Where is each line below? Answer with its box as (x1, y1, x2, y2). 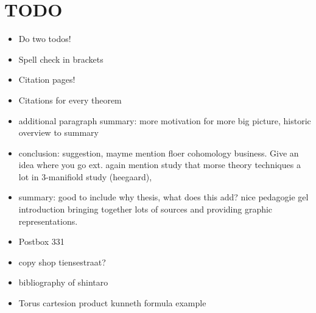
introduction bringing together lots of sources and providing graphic (18, 203, 273, 216)
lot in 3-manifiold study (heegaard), (18, 170, 152, 183)
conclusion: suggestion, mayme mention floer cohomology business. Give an (18, 146, 299, 159)
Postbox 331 (18, 235, 65, 248)
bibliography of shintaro (18, 276, 108, 289)
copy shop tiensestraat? (18, 255, 106, 268)
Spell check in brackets (18, 52, 104, 65)
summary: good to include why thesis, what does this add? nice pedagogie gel (18, 191, 309, 203)
